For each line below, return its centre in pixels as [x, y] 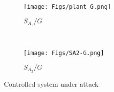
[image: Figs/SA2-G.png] [64, 53]
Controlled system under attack [51, 83]
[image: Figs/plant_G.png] [67, 7]
